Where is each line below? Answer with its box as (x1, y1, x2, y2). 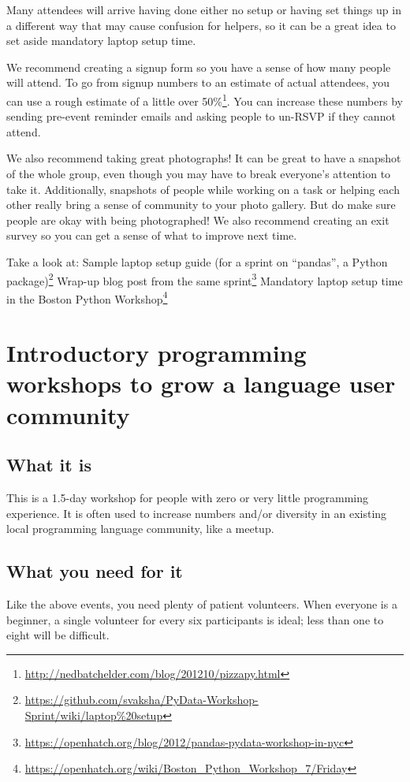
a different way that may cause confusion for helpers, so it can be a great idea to (6, 17, 396, 33)
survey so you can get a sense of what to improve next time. (6, 227, 297, 244)
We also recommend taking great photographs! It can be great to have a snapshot (6, 150, 401, 166)
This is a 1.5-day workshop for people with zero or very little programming (6, 490, 369, 506)
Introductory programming (6, 337, 307, 369)
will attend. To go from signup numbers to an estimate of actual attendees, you (6, 74, 390, 91)
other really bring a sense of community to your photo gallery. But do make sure (6, 196, 396, 213)
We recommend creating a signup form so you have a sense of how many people (6, 58, 391, 75)
